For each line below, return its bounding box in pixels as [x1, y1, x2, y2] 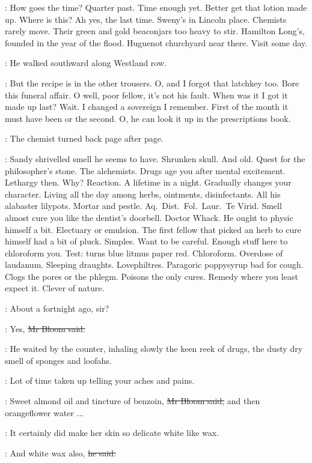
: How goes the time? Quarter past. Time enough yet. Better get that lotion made [5, 1, 307, 13]
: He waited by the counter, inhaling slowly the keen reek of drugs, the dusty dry [5, 342, 303, 355]
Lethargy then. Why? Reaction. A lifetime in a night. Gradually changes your [5, 176, 292, 189]
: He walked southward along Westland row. [5, 56, 167, 69]
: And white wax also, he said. [5, 446, 116, 459]
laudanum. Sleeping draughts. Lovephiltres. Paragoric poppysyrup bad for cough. [5, 258, 304, 271]
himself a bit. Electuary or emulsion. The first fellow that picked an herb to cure [5, 223, 301, 235]
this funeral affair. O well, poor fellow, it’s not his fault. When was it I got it [5, 88, 288, 101]
